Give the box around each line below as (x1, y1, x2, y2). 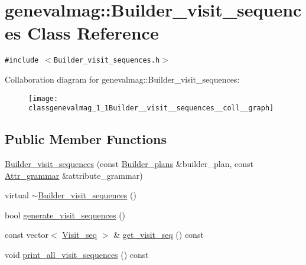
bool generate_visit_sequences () (5, 208, 126, 221)
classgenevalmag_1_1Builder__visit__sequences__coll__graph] (28, 104, 274, 113)
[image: (28, 94, 58, 103)
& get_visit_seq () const (113, 228, 204, 241)
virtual (5, 189, 29, 201)
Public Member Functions (5, 130, 167, 148)
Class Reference (27, 21, 159, 45)
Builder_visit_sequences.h (54, 56, 160, 65)
